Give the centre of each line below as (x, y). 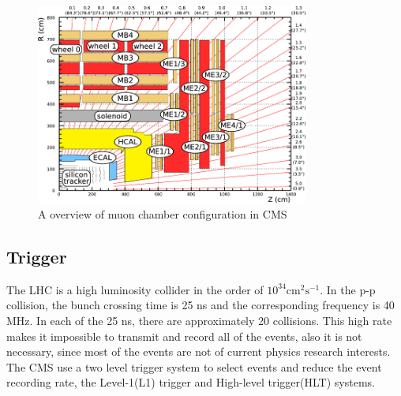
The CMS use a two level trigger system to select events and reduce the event (194, 366)
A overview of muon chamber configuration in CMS (163, 213)
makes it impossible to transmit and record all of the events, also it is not (184, 336)
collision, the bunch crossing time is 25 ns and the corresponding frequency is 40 (200, 305)
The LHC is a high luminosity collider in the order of (135, 289)
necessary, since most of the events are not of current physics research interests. (199, 351)
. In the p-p (348, 289)
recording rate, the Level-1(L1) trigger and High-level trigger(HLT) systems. (191, 382)
